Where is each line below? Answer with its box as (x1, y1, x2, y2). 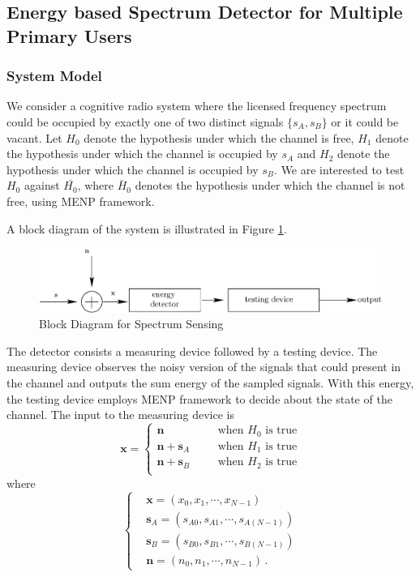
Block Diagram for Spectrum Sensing (39, 315, 224, 332)
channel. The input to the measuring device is (6, 406, 234, 423)
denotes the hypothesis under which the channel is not (135, 177, 405, 194)
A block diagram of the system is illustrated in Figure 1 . (6, 220, 287, 237)
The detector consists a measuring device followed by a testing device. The (6, 342, 378, 359)
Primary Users (6, 23, 132, 48)
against (24, 177, 60, 194)
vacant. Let (6, 129, 62, 146)
